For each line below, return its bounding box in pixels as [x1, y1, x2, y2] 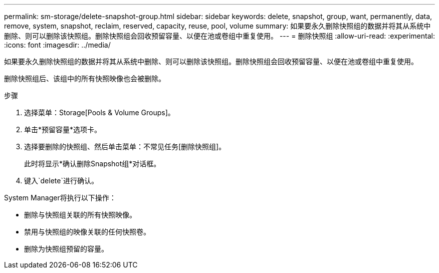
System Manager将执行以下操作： [4, 193, 116, 202]
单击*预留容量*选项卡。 [24, 125, 102, 134]
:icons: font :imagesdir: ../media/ [4, 41, 111, 49]
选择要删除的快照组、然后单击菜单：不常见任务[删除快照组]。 [24, 142, 226, 151]
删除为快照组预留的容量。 [24, 244, 108, 253]
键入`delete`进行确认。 [24, 176, 98, 185]
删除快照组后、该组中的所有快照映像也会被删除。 [4, 74, 165, 83]
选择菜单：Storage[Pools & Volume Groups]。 [24, 108, 175, 117]
